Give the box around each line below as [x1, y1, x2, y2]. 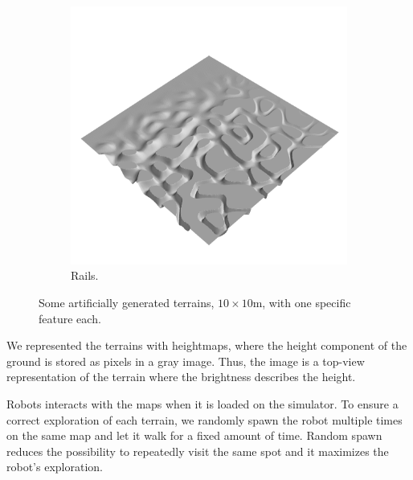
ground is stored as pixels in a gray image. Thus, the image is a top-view [6, 352, 365, 369]
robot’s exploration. [6, 458, 103, 475]
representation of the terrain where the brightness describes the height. [6, 368, 356, 385]
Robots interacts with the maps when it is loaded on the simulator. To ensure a [6, 395, 399, 412]
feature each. [39, 310, 101, 326]
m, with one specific [252, 293, 351, 310]
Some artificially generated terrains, [39, 293, 215, 310]
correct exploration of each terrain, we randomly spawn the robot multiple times [6, 411, 403, 428]
